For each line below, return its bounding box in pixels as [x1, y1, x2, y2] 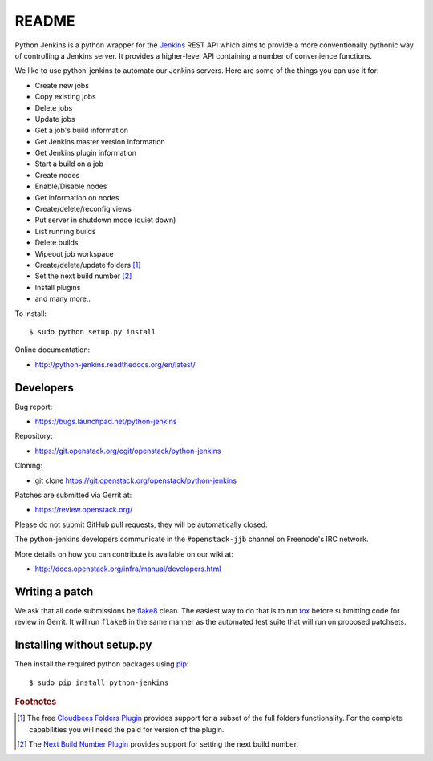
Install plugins [34, 282, 81, 292]
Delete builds [34, 237, 79, 248]
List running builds [34, 226, 96, 236]
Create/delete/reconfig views [34, 204, 132, 214]
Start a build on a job [34, 159, 104, 168]
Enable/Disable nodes [34, 181, 107, 192]
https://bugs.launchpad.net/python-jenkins [34, 417, 177, 426]
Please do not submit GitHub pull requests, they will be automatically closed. [14, 520, 268, 529]
